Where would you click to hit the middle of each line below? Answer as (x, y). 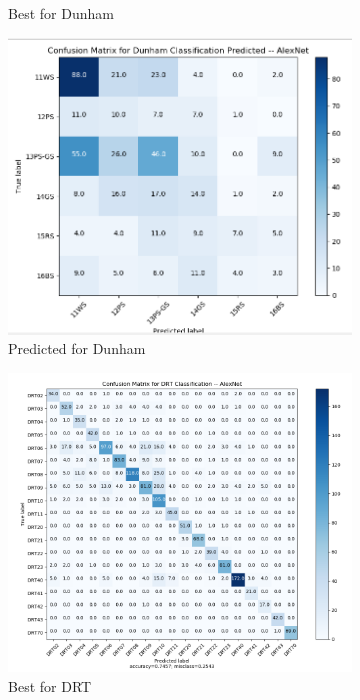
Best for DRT (50, 685)
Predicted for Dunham (77, 348)
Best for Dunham (61, 13)
